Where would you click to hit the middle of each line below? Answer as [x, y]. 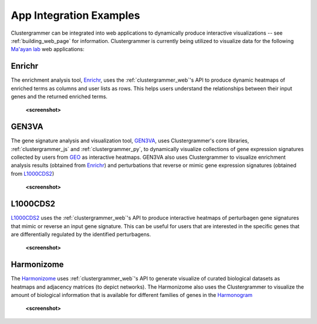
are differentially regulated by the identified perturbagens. [81, 234]
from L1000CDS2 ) [33, 173]
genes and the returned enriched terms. [59, 96]
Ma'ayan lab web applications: [48, 49]
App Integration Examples [75, 15]
